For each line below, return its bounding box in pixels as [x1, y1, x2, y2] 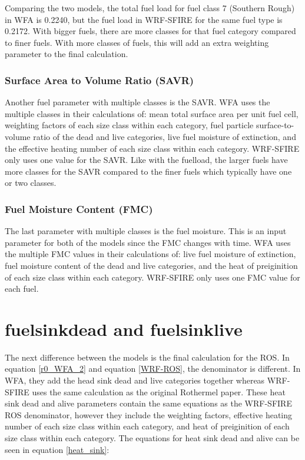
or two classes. [5, 176, 57, 189]
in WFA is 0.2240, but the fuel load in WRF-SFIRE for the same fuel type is [5, 13, 283, 25]
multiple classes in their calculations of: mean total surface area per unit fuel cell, [5, 107, 299, 119]
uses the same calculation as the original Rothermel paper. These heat [32, 385, 286, 398]
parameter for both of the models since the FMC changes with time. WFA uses [5, 236, 291, 248]
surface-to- [256, 119, 294, 131]
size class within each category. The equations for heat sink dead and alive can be [5, 432, 300, 444]
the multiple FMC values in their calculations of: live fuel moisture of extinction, [5, 248, 296, 260]
